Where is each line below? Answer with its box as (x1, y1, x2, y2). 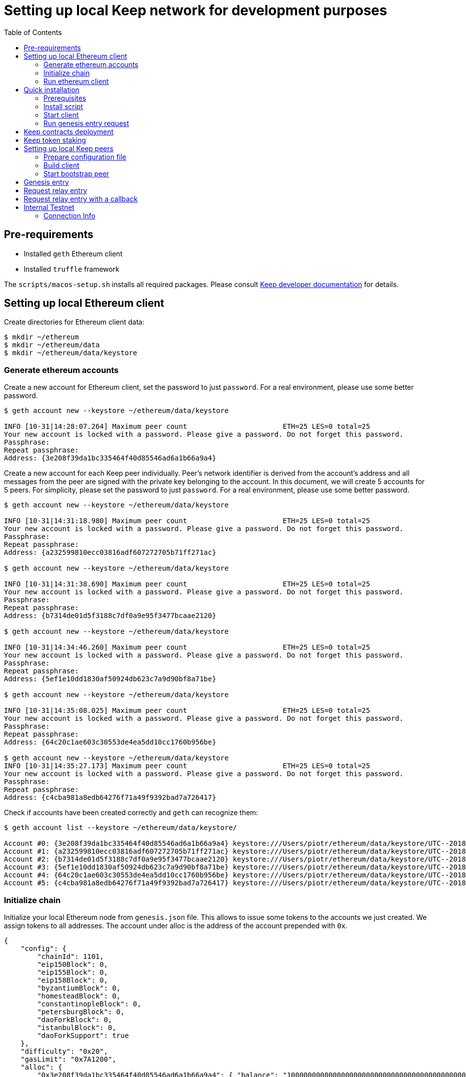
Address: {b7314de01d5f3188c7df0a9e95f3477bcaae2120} (4, 612, 216, 620)
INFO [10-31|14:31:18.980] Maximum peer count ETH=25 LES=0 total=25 (4, 517, 370, 525)
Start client (43, 110, 79, 119)
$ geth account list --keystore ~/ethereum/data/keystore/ (4, 824, 237, 832)
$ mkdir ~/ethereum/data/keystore (4, 349, 137, 357)
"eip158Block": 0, (37, 976, 108, 984)
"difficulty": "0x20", (20, 1047, 108, 1055)
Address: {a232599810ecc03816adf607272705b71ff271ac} (4, 548, 216, 557)
